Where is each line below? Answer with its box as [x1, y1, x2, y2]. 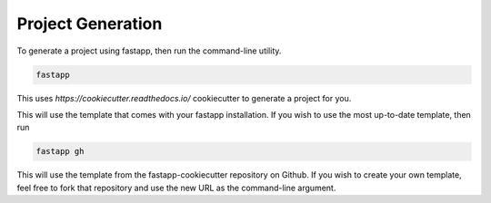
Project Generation [16, 14, 163, 34]
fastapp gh [35, 146, 85, 157]
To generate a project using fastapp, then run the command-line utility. [16, 45, 282, 56]
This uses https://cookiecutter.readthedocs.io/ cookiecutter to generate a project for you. [16, 92, 352, 103]
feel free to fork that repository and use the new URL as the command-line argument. [16, 182, 336, 193]
